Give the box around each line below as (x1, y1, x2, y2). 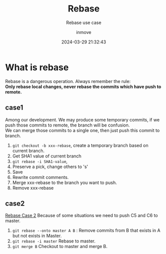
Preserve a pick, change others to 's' (12, 163, 88, 169)
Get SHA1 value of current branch (12, 153, 82, 159)
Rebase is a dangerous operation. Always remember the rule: (5, 78, 131, 84)
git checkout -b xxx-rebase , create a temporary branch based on (12, 142, 149, 148)
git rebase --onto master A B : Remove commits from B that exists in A (12, 227, 161, 233)
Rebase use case (66, 19, 102, 25)
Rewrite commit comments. (12, 174, 69, 180)
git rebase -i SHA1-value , (12, 158, 68, 164)
